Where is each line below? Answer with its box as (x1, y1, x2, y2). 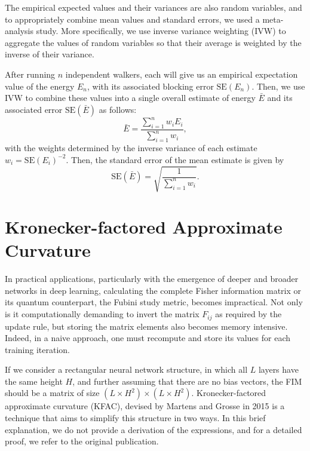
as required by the (215, 308, 282, 320)
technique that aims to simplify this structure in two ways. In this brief (5, 412, 266, 424)
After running (5, 68, 56, 80)
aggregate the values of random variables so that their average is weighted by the (5, 36, 302, 48)
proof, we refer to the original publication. (5, 435, 159, 447)
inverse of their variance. (5, 48, 94, 60)
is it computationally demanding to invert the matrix (5, 308, 199, 320)
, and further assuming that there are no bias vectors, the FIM (72, 375, 302, 387)
